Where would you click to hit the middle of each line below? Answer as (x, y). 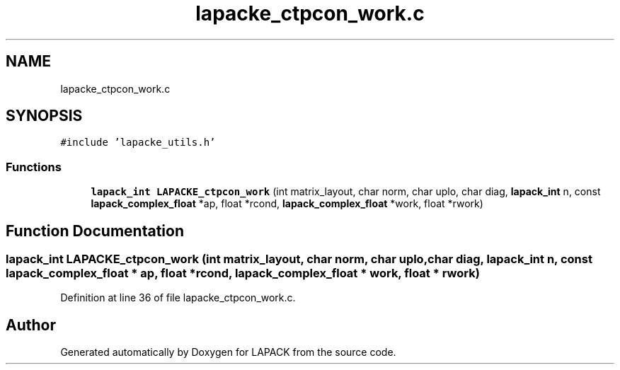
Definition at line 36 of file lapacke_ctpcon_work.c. (178, 298)
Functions (34, 167)
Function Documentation (95, 231)
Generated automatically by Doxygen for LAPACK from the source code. (228, 352)
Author (31, 325)
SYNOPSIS (44, 116)
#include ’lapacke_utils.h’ (138, 143)
